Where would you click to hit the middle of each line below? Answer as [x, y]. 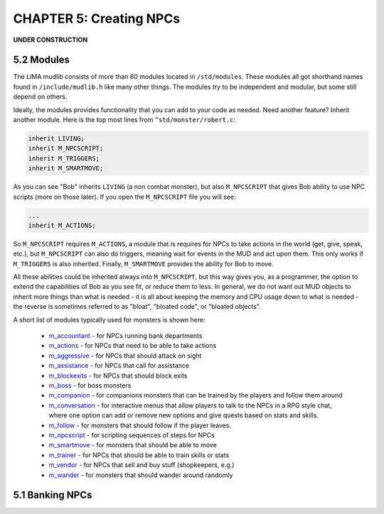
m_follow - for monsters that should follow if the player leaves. [140, 425]
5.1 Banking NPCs [53, 495]
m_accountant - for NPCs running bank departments [126, 336]
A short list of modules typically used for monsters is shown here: [109, 319]
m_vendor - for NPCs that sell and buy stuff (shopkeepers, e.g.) [142, 465]
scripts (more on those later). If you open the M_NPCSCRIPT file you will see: [124, 197]
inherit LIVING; [57, 138]
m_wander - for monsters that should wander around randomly [141, 475]
